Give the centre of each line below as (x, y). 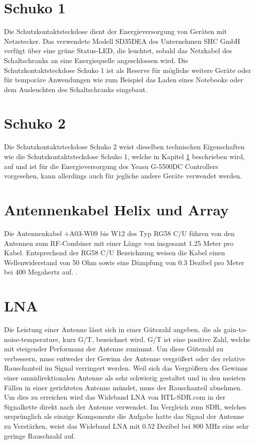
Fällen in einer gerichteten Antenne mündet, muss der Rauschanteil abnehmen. (123, 387)
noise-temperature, (32, 339)
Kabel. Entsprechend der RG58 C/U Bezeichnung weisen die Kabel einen (115, 253)
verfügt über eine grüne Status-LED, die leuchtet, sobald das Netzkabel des (118, 51)
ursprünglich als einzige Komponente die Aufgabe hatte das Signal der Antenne (124, 416)
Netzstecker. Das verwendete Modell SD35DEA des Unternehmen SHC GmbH (122, 41)
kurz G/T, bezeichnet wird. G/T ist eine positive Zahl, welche (156, 339)
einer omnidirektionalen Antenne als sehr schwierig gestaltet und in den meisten (125, 377)
